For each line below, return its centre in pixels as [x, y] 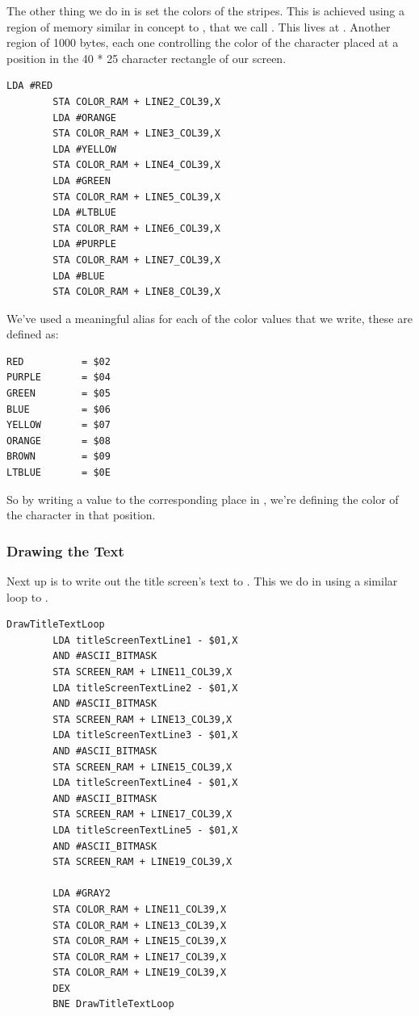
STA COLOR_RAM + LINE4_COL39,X [136, 165]
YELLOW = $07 [59, 425]
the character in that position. [81, 515]
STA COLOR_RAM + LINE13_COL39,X [140, 925]
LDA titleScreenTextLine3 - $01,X [145, 735]
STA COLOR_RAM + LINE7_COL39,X [136, 260]
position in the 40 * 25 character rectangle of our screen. [147, 58]
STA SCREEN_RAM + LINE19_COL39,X [142, 862]
